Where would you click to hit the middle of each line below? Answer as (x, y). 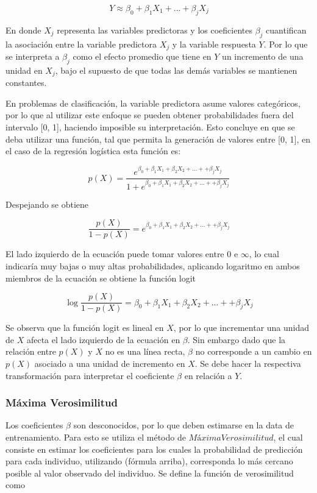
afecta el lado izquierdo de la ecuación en (103, 339)
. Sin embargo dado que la (237, 339)
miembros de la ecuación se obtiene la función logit (101, 278)
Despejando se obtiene (47, 204)
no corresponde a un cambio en (254, 351)
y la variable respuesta (214, 44)
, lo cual (264, 254)
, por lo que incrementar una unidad (241, 328)
